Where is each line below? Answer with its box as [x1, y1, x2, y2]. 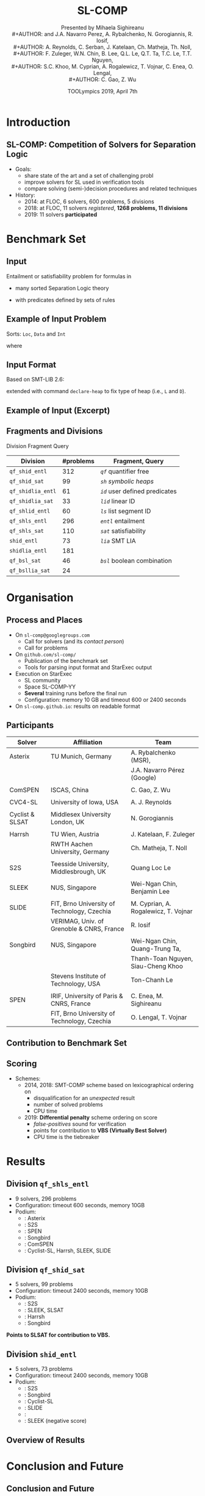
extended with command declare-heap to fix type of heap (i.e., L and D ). [6, 388, 186, 395]
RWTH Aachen [51, 840, 93, 848]
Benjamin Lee [131, 887, 170, 896]
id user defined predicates [100, 486, 177, 495]
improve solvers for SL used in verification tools [24, 178, 145, 186]
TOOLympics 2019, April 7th [67, 87, 138, 95]
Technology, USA [51, 980, 101, 988]
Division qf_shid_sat [6, 1264, 85, 1274]
